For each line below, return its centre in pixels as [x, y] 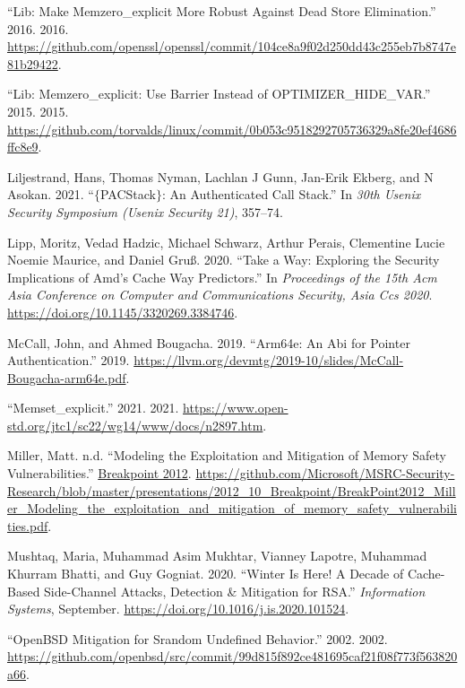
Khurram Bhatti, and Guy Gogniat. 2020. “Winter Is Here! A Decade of [206, 574]
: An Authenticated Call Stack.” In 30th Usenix [291, 194]
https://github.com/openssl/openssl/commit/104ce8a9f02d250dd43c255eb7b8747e [232, 46]
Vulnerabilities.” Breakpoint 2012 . [99, 473]
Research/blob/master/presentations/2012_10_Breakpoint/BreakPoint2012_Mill [232, 490]
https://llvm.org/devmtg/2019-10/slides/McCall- [269, 360]
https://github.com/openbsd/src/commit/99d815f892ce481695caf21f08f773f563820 [232, 656]
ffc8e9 [23, 147]
